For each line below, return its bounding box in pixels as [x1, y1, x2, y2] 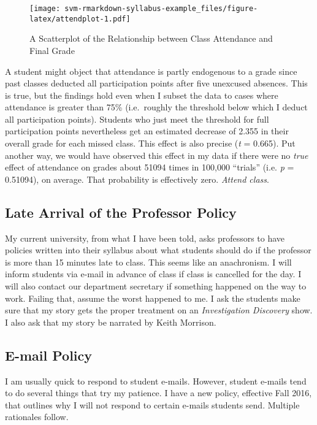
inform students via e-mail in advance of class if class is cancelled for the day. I [5, 267, 302, 280]
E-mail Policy [5, 345, 93, 364]
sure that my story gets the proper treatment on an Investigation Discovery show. [5, 304, 313, 316]
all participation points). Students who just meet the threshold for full [5, 112, 269, 125]
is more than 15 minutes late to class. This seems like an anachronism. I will [5, 255, 292, 268]
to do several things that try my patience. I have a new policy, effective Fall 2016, [5, 386, 312, 399]
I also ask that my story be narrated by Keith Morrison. [5, 315, 216, 328]
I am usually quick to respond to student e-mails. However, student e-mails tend [5, 374, 307, 387]
